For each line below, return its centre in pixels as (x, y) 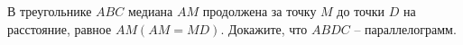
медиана (150, 11)
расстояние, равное (60, 28)
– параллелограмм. (405, 28)
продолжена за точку (259, 11)
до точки (361, 11)
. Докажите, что (264, 28)
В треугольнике (50, 11)
